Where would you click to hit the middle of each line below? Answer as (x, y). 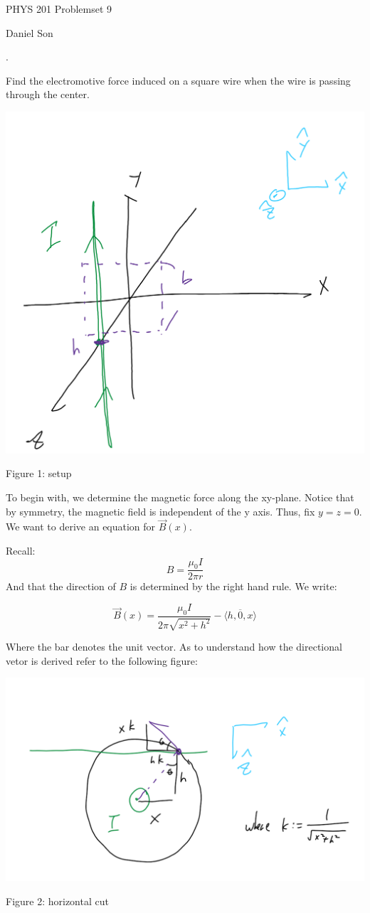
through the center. (48, 94)
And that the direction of (61, 586)
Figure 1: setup (39, 473)
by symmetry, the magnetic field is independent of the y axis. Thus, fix (160, 511)
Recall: (21, 551)
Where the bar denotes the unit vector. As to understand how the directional (174, 647)
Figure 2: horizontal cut (57, 901)
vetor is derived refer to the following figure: (102, 660)
